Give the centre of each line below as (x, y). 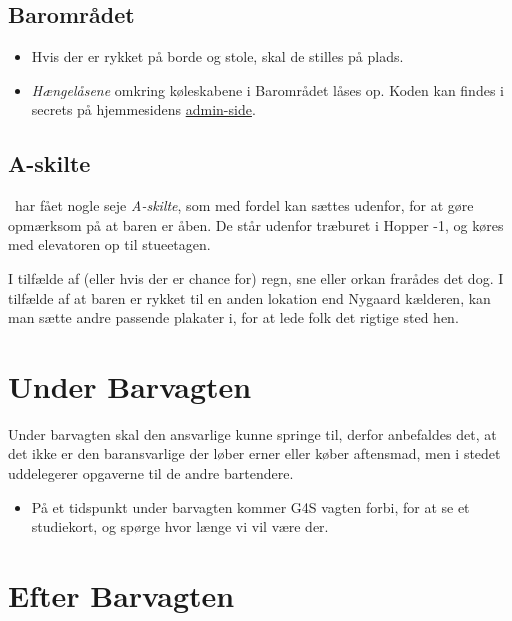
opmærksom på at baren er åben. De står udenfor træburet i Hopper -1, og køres (256, 224)
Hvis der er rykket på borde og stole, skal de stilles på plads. (217, 56)
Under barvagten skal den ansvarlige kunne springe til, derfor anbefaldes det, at (252, 433)
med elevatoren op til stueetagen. (109, 244)
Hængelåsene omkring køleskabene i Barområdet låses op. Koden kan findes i (267, 89)
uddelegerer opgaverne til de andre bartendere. (151, 473)
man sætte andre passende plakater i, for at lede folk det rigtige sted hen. (233, 317)
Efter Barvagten (121, 595)
